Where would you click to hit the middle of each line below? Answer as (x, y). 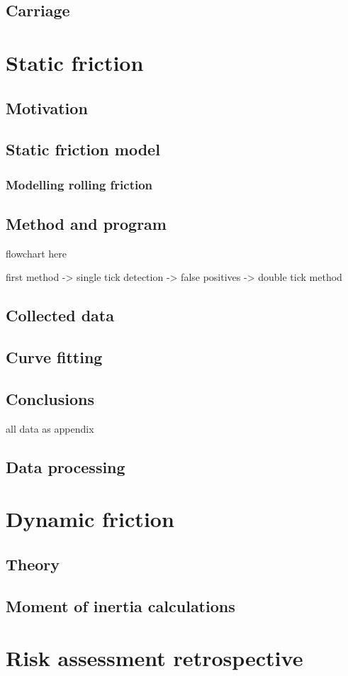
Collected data (60, 315)
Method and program (86, 223)
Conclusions (50, 398)
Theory (33, 564)
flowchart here (37, 253)
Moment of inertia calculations (120, 605)
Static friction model (83, 149)
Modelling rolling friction (79, 184)
